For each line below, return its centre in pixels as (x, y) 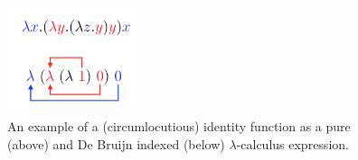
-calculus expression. (292, 143)
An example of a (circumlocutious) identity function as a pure (179, 126)
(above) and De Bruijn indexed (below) (116, 143)
